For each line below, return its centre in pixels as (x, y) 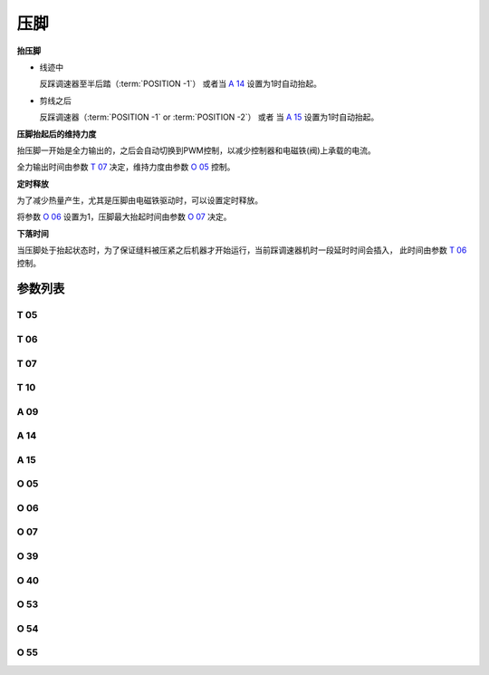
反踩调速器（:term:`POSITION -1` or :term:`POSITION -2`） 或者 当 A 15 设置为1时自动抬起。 (209, 117)
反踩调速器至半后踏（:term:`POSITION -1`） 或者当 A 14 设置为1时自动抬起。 (180, 84)
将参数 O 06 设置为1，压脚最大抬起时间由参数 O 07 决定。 (124, 217)
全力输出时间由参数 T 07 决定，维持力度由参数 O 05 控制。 (126, 167)
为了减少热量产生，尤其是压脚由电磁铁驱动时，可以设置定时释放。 (139, 200)
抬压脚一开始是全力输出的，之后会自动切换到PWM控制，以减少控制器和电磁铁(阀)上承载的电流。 (196, 150)
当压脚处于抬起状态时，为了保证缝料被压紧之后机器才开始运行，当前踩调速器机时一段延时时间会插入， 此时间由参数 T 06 (242, 250)
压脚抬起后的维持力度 (57, 134)
